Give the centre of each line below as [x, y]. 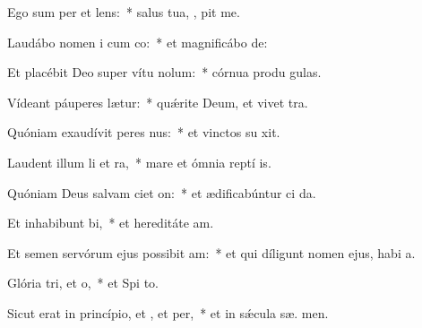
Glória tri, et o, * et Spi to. [83, 283]
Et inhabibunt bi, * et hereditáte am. [111, 223]
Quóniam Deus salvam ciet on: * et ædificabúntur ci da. [162, 192]
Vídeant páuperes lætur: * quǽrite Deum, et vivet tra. [158, 102]
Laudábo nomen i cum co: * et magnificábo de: [138, 42]
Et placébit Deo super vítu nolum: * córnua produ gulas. [164, 72]
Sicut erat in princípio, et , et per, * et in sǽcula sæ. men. [168, 312]
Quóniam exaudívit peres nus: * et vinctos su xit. [144, 132]
